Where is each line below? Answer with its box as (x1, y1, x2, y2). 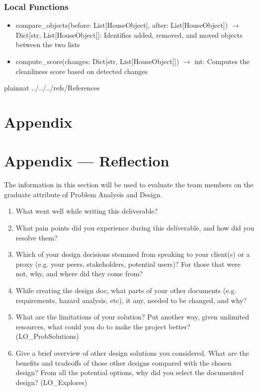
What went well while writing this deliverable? (15, 206, 158, 216)
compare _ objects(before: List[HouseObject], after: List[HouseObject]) (15, 20, 228, 30)
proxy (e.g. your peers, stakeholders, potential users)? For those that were (15, 258, 241, 269)
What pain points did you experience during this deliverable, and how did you (15, 223, 255, 233)
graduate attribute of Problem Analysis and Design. (4, 189, 163, 199)
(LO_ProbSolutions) (15, 331, 79, 341)
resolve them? (15, 232, 58, 242)
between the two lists (15, 39, 80, 50)
